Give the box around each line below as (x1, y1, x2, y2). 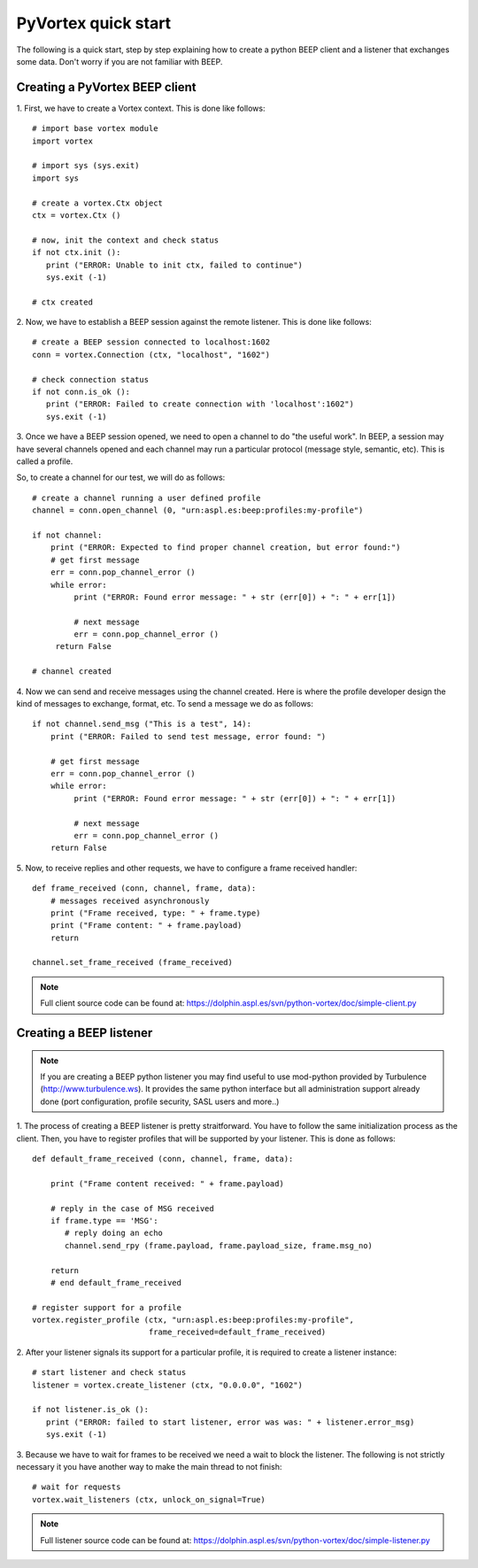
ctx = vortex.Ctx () (32, 210, 121, 220)
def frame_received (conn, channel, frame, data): (32, 884, 257, 893)
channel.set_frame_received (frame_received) (32, 957, 234, 968)
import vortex (32, 135, 93, 146)
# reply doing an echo (65, 1228, 164, 1239)
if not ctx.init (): (32, 248, 121, 258)
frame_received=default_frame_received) (148, 1327, 327, 1337)
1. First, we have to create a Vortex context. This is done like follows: (16, 103, 266, 113)
